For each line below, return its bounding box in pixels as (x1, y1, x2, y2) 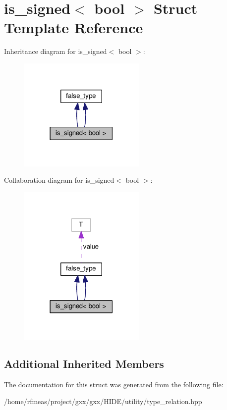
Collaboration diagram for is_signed (4, 175, 114, 185)
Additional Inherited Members (4, 356, 164, 371)
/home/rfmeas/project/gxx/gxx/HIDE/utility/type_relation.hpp (4, 396, 202, 406)
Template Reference (4, 17, 143, 38)
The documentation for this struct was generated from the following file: (4, 379, 224, 390)
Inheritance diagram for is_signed (4, 46, 107, 56)
